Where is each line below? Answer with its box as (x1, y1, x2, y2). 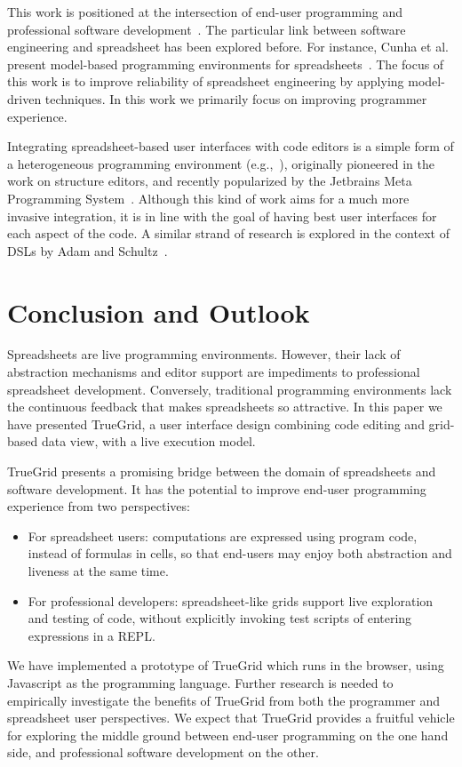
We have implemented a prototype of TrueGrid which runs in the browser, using (7, 656, 444, 675)
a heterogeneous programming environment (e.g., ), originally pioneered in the (7, 154, 435, 172)
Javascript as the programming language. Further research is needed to (7, 673, 394, 691)
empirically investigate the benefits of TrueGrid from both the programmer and (7, 691, 441, 709)
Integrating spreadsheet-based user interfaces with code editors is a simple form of (7, 137, 454, 156)
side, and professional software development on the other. (7, 743, 319, 762)
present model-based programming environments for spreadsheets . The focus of (7, 54, 444, 73)
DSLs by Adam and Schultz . (7, 241, 168, 260)
